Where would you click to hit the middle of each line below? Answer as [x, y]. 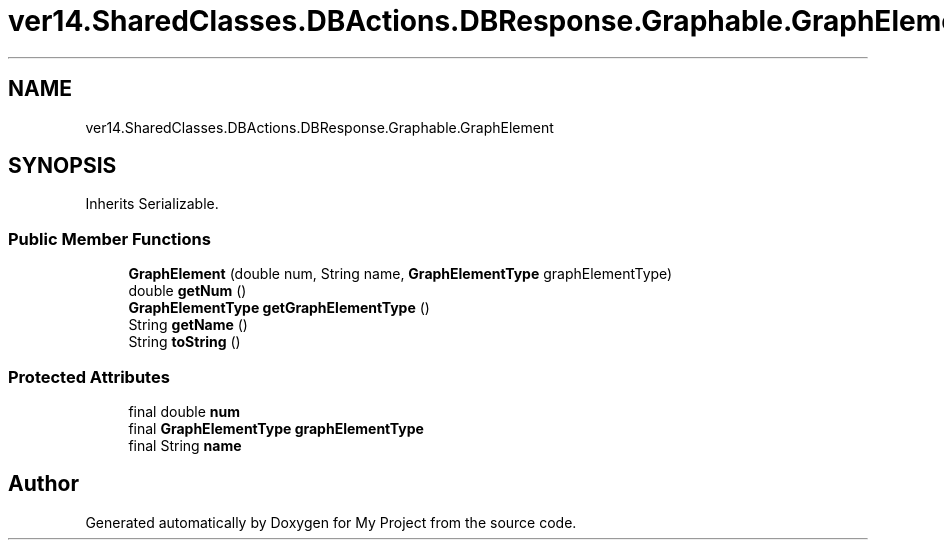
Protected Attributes [89, 376]
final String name [185, 445]
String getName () [188, 325]
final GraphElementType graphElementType [276, 428]
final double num [184, 411]
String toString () [184, 342]
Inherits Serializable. [152, 204]
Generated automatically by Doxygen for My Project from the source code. [331, 522]
